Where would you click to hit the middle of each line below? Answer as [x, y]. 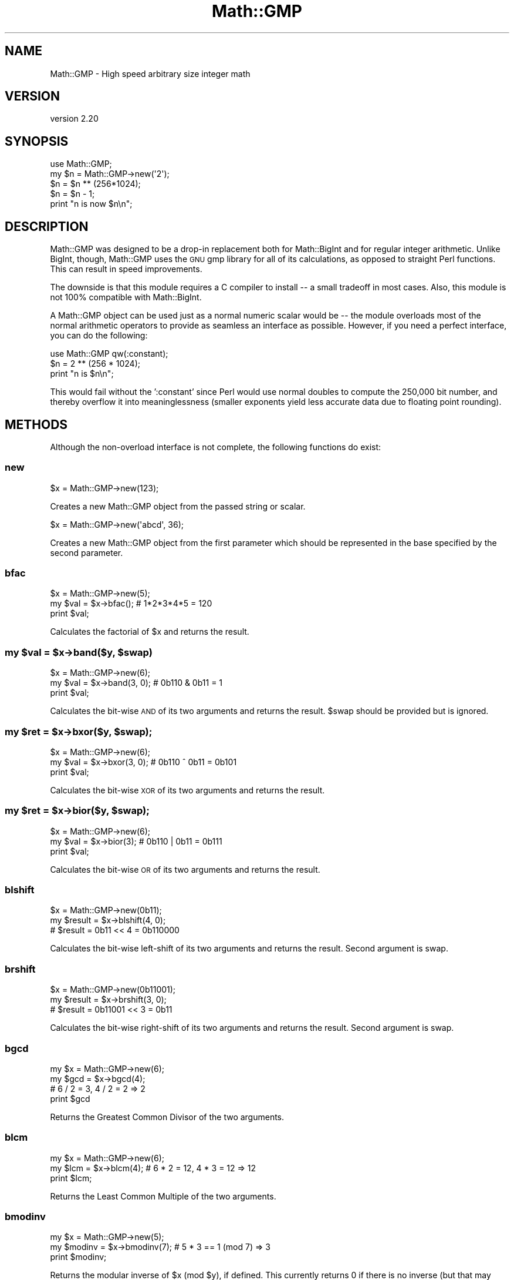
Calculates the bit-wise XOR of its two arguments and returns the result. [187, 790]
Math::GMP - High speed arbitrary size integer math [150, 73]
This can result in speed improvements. [126, 269]
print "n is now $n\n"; [91, 204]
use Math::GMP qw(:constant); [109, 354]
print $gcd [70, 1098]
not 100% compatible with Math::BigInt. [126, 297]
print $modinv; [78, 1257]
